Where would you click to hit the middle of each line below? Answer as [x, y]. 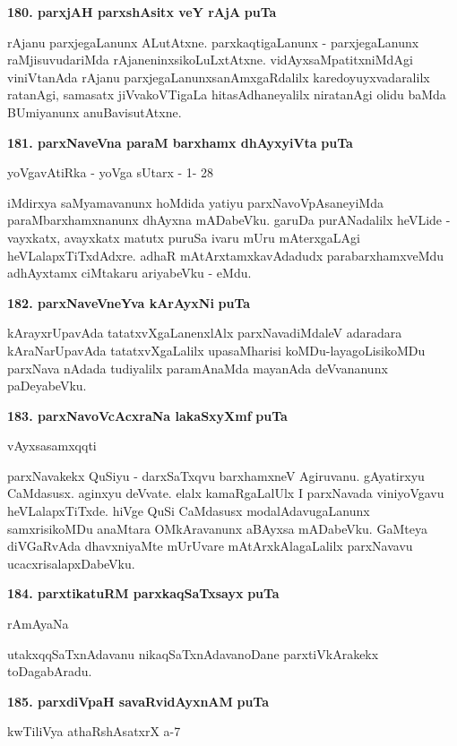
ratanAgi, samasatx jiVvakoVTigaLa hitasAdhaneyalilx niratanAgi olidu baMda [227, 94]
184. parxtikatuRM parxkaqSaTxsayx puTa [143, 593]
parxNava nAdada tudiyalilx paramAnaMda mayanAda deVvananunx [198, 368]
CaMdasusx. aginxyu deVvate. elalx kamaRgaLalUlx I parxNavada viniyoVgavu [226, 493]
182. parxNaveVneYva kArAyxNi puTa [129, 302]
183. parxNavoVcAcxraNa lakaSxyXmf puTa [147, 415]
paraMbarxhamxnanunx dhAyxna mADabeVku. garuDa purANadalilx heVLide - [229, 220]
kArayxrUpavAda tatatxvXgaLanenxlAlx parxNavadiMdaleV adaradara [205, 333]
